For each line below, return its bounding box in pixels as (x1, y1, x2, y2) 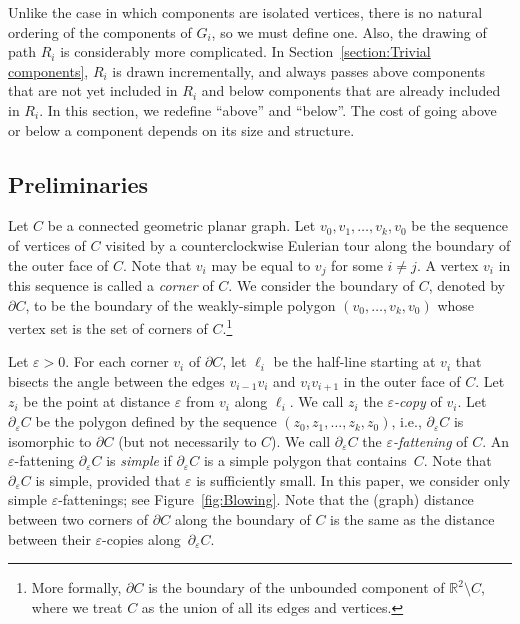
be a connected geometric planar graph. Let (47, 215, 316, 236)
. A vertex (416, 254, 479, 275)
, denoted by (428, 275, 505, 295)
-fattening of (392, 430, 468, 451)
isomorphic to (8, 430, 92, 451)
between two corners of (8, 509, 149, 530)
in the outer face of (343, 371, 461, 392)
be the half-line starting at (273, 351, 436, 372)
